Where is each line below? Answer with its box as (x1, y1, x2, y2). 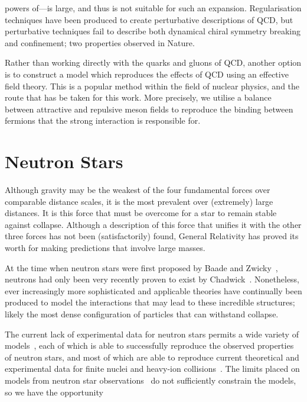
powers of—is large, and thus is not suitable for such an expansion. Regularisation (5, 2, 302, 14)
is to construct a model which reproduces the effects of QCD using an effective (5, 67, 289, 80)
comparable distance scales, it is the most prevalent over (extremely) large (5, 195, 273, 207)
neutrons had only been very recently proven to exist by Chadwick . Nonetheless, (5, 273, 300, 285)
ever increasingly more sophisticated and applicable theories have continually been (5, 284, 302, 297)
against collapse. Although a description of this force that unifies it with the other (5, 218, 302, 230)
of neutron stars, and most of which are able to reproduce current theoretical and (5, 350, 299, 363)
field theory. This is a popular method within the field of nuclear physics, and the (5, 79, 300, 92)
